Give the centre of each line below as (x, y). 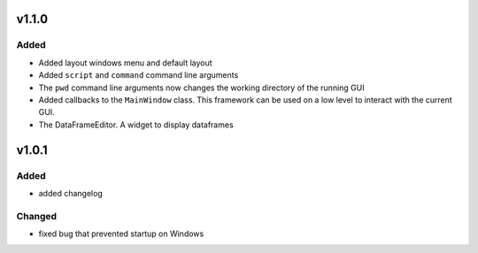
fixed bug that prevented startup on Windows (121, 234)
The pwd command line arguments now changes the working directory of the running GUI (201, 88)
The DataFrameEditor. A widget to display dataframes (136, 125)
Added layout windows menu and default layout (125, 63)
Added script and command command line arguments (139, 75)
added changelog (71, 193)
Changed (37, 216)
